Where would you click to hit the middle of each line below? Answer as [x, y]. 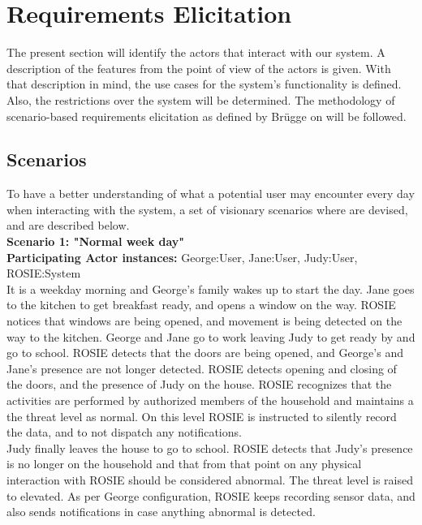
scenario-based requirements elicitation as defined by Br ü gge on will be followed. [207, 116]
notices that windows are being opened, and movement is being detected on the [205, 321]
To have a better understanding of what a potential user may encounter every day [211, 194]
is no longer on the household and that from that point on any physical [184, 464]
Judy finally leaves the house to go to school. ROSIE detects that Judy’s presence [210, 448]
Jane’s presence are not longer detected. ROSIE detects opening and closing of [202, 368]
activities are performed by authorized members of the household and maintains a [210, 400]
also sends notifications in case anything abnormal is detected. [161, 512]
